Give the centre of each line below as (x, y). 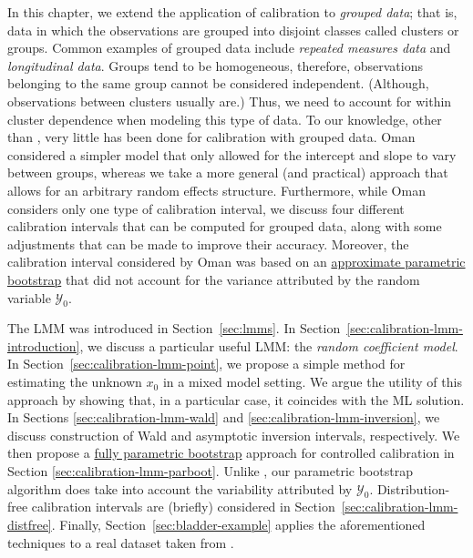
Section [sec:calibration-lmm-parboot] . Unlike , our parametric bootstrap (210, 471)
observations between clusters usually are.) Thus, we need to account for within (230, 101)
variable (29, 297)
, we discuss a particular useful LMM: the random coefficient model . (269, 345)
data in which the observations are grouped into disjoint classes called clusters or (233, 30)
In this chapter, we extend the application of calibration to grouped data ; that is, (232, 12)
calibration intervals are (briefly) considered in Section (183, 507)
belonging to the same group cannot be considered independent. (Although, (218, 83)
